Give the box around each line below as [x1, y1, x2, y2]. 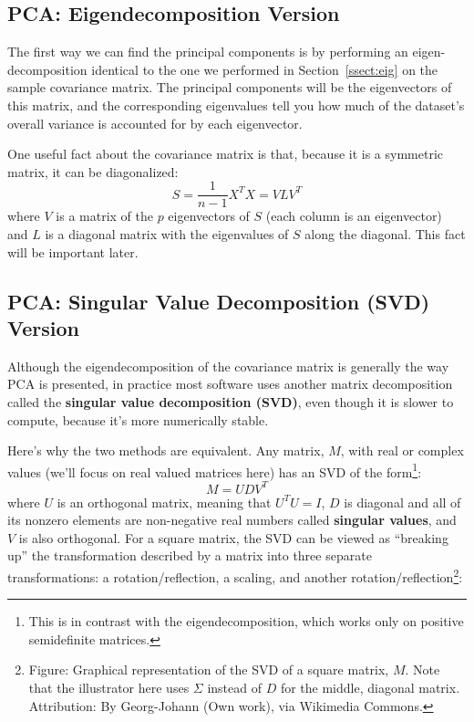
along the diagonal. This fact [304, 225, 466, 244]
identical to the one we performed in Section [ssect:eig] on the [91, 59, 438, 78]
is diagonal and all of [344, 492, 461, 511]
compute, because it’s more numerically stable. [7, 410, 269, 429]
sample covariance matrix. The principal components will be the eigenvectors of [7, 78, 452, 97]
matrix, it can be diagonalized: [7, 162, 179, 181]
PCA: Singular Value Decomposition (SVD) [7, 287, 430, 315]
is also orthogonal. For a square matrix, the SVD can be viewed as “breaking [18, 528, 448, 547]
